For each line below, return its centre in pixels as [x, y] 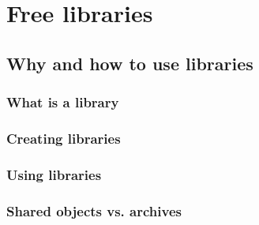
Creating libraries [64, 138]
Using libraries [54, 174]
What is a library [63, 102]
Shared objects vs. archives [94, 210]
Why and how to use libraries [130, 63]
